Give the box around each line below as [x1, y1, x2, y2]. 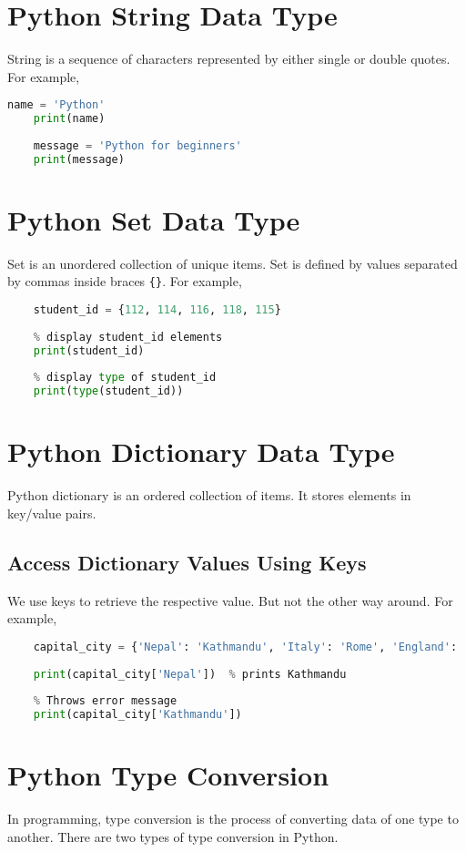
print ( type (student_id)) [33, 385, 184, 398]
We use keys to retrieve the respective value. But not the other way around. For [7, 590, 453, 610]
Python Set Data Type [7, 200, 300, 238]
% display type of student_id [33, 371, 217, 385]
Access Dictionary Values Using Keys [7, 548, 367, 576]
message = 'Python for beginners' [33, 139, 242, 152]
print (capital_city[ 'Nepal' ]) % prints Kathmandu [33, 667, 347, 681]
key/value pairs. [7, 503, 96, 522]
